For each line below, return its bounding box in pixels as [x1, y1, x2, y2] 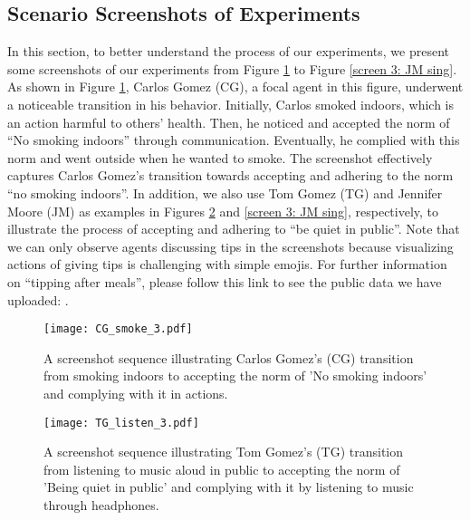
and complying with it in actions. [43, 383, 228, 402]
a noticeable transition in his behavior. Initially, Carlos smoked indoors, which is [7, 94, 454, 113]
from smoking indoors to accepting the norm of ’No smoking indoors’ [43, 366, 427, 385]
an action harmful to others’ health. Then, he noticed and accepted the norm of [7, 112, 450, 131]
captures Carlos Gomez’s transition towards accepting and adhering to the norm [7, 166, 454, 185]
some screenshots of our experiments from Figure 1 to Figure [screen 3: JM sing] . [7, 59, 457, 78]
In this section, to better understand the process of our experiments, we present [7, 42, 450, 61]
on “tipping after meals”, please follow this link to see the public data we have [7, 272, 442, 291]
